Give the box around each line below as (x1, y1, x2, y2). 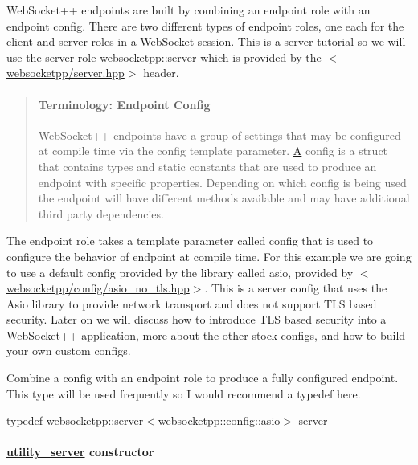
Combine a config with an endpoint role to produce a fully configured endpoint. (6, 369, 399, 386)
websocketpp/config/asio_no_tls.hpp (6, 279, 190, 296)
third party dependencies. (38, 205, 164, 222)
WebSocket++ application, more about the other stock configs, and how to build (6, 326, 406, 343)
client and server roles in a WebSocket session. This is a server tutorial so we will (6, 33, 406, 50)
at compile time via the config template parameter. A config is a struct (38, 142, 388, 159)
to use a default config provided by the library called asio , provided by (6, 263, 354, 280)
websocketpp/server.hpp (6, 64, 125, 81)
